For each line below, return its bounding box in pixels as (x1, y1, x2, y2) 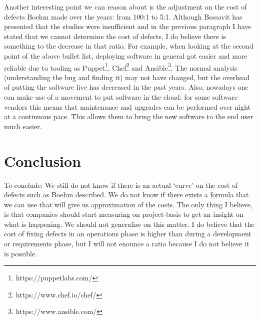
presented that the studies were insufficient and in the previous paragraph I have (4, 21, 251, 32)
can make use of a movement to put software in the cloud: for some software (4, 92, 238, 102)
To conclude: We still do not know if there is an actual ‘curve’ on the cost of (4, 179, 238, 190)
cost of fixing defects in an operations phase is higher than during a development (4, 228, 251, 239)
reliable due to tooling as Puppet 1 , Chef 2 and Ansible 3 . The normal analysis (4, 61, 237, 73)
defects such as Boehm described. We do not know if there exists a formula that (4, 189, 249, 200)
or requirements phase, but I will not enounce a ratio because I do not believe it (4, 238, 249, 249)
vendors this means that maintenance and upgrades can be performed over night (4, 101, 250, 112)
